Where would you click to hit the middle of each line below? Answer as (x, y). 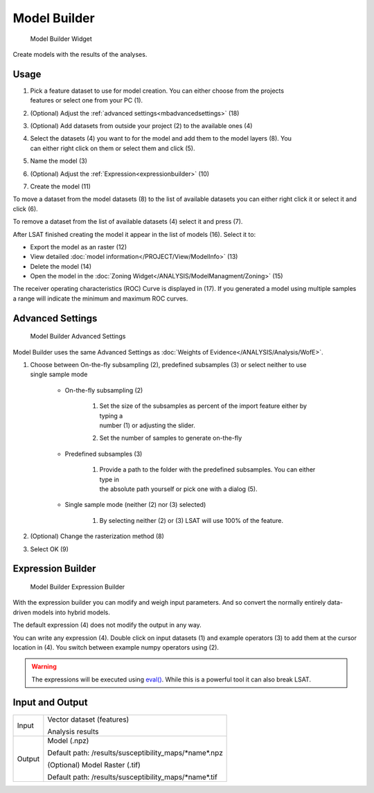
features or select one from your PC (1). (87, 100)
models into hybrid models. (71, 612)
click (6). (25, 208)
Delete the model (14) (61, 266)
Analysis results (73, 731)
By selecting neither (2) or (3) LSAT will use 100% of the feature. (192, 520)
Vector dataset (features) (88, 719)
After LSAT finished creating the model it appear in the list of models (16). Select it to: (134, 234)
